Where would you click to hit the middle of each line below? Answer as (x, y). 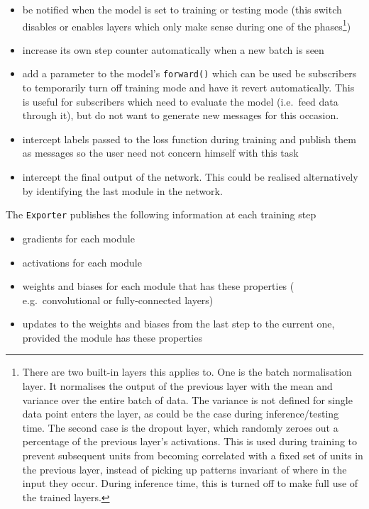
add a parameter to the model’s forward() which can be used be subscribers (189, 73)
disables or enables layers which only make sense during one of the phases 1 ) (187, 25)
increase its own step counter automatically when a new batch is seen (173, 49)
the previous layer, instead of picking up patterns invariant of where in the (184, 469)
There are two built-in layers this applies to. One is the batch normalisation (187, 372)
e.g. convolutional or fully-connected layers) (118, 300)
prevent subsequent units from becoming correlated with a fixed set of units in (193, 455)
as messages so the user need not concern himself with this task (160, 153)
